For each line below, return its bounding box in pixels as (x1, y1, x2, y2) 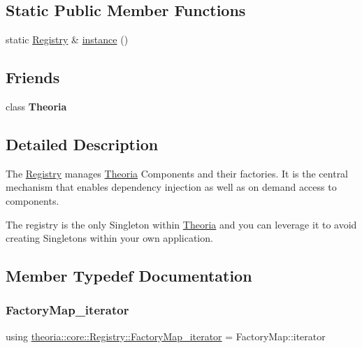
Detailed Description (6, 133, 159, 154)
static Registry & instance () (6, 32, 129, 47)
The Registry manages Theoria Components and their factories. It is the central (6, 166, 349, 180)
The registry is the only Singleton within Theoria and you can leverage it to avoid (6, 217, 357, 231)
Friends (6, 66, 60, 88)
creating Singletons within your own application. (6, 231, 213, 245)
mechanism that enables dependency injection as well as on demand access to (6, 180, 337, 194)
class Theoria (6, 99, 67, 113)
